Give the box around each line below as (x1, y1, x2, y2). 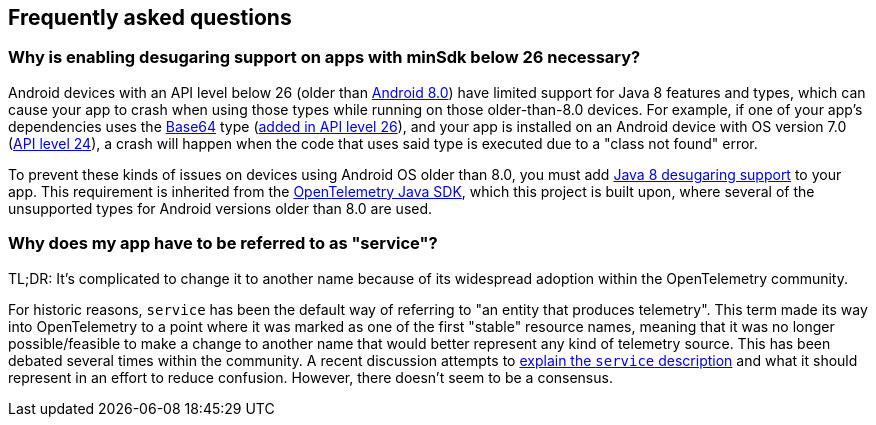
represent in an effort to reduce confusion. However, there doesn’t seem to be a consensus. (8, 368, 613, 386)
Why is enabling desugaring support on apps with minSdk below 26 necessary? (8, 47, 641, 68)
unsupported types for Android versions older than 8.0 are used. (8, 199, 433, 217)
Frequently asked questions (8, 5, 292, 30)
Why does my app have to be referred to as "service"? (8, 233, 438, 254)
